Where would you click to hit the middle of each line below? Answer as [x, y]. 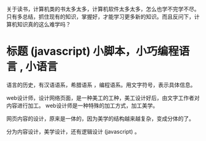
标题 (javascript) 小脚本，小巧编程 [93, 51]
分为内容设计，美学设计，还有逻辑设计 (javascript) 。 [73, 131]
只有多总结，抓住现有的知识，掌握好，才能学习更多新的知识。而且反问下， [100, 17]
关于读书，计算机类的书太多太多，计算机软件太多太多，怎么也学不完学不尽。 [103, 9]
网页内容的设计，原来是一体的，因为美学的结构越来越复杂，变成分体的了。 [100, 118]
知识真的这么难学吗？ [44, 24]
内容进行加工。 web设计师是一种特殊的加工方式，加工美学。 [82, 105]
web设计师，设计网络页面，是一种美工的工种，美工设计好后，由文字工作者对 [103, 97]
